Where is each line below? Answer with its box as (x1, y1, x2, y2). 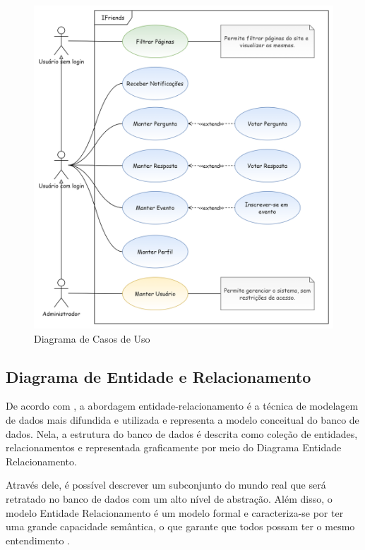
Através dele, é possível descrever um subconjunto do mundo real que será (6, 477, 326, 492)
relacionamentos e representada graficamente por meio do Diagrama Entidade (6, 440, 342, 455)
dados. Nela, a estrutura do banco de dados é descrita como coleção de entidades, (6, 426, 358, 441)
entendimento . (6, 532, 71, 547)
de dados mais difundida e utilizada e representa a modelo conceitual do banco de (6, 412, 359, 427)
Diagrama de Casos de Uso (34, 331, 150, 346)
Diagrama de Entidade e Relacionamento (6, 365, 311, 387)
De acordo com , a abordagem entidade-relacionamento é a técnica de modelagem (6, 398, 359, 413)
